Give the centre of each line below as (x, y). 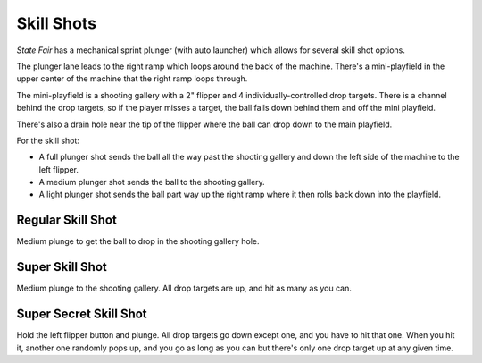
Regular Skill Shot (67, 220)
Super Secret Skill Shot (82, 314)
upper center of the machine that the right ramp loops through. (132, 79)
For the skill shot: (48, 140)
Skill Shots (57, 23)
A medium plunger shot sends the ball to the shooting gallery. (152, 182)
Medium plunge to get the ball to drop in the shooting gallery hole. (138, 241)
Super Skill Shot (62, 267)
